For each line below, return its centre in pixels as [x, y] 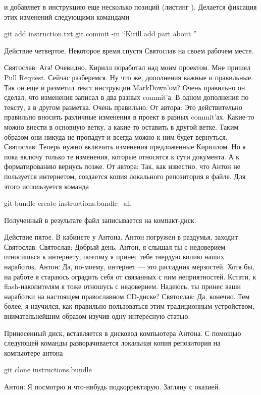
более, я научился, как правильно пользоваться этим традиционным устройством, [129, 306]
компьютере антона [34, 352]
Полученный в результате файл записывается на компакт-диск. [100, 220]
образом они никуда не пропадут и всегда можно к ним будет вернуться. [116, 136]
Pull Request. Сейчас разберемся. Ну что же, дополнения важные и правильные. [129, 77]
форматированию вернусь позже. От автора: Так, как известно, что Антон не [122, 166]
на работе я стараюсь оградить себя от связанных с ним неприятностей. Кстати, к [130, 276]
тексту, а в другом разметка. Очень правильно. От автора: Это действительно [123, 107]
